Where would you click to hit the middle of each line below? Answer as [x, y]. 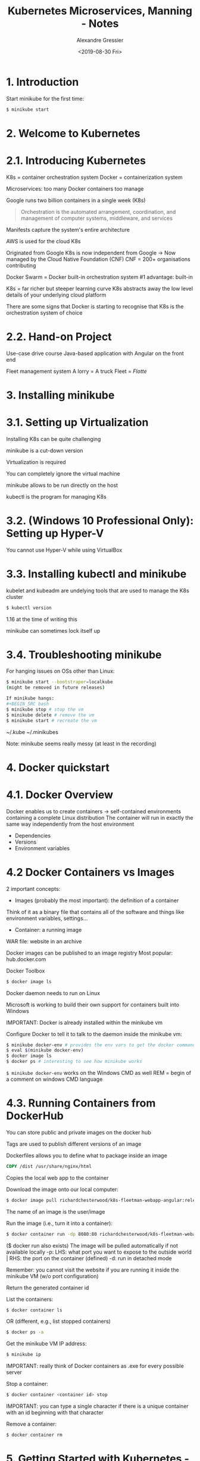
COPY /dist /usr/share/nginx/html [49, 1166]
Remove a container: [32, 1424]
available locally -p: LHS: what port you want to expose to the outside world [99, 1252]
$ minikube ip [24, 1355]
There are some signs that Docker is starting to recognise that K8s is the [95, 306]
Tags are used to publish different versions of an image [74, 1144]
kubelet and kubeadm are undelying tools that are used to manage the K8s [98, 590]
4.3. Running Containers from [81, 1103]
